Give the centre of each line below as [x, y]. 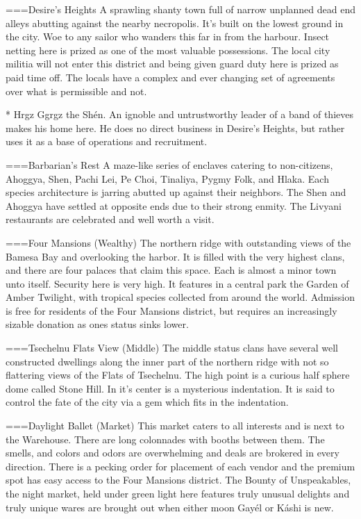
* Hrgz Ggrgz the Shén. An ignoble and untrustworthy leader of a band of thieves [179, 114]
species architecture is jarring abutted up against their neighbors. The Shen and [176, 192]
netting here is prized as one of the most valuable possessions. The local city [168, 50]
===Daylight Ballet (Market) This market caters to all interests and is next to [175, 426]
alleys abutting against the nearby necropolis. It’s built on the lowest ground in [175, 23]
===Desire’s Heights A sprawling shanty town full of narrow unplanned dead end [180, 9]
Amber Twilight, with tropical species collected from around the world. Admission [180, 297]
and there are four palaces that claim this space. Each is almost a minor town [171, 270]
